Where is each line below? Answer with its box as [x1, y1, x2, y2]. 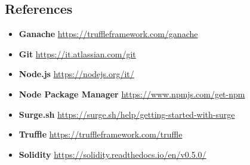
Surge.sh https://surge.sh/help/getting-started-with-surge [18, 108, 235, 120]
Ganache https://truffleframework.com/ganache [18, 27, 198, 40]
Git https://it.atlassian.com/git [18, 47, 136, 60]
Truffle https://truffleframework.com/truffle [18, 128, 183, 140]
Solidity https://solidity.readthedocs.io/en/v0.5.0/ [18, 148, 206, 160]
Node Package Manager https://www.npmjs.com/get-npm [18, 87, 245, 100]
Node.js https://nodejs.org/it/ [18, 68, 134, 80]
